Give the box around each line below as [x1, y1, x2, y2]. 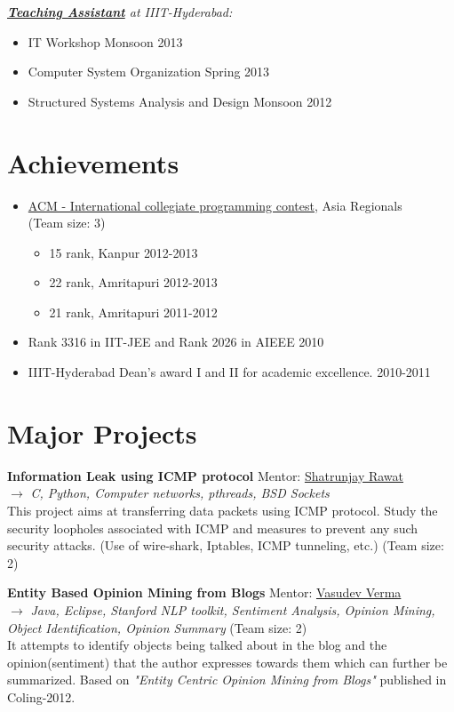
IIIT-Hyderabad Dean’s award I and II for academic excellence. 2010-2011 [28, 363, 431, 381]
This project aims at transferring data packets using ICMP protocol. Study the [7, 500, 438, 519]
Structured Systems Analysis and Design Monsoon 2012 [28, 92, 332, 110]
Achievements [7, 144, 179, 180]
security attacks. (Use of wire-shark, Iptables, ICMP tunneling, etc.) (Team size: [7, 536, 444, 555]
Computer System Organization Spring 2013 [28, 62, 270, 81]
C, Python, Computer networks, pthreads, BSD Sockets [30, 484, 330, 502]
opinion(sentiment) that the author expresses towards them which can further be [7, 652, 448, 671]
